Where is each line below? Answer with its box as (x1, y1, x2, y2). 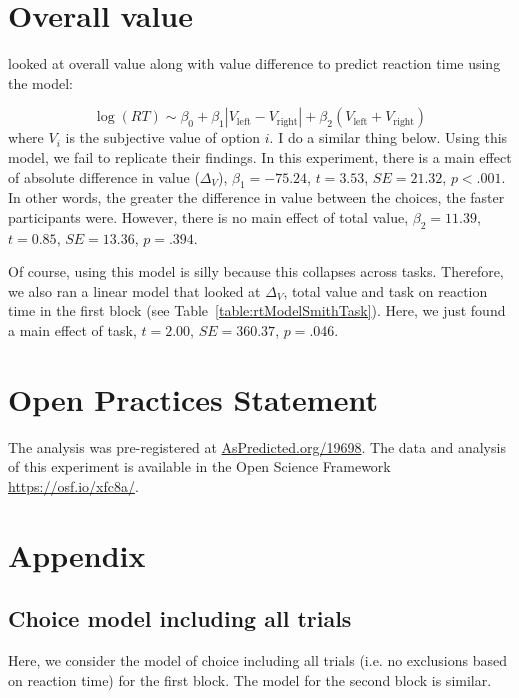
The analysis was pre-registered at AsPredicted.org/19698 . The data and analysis (8, 436, 506, 457)
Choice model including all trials (8, 603, 352, 634)
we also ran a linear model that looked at (8, 280, 261, 301)
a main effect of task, (8, 320, 137, 341)
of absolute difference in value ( (8, 166, 200, 187)
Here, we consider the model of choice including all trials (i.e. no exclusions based (8, 650, 508, 671)
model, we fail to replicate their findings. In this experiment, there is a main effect (8, 146, 512, 167)
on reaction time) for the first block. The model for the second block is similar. (8, 669, 492, 690)
